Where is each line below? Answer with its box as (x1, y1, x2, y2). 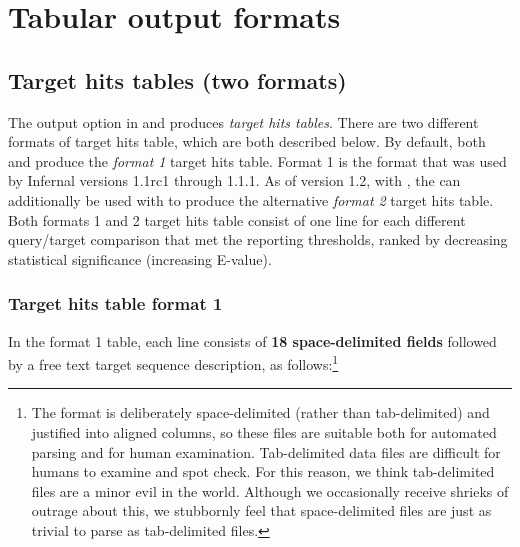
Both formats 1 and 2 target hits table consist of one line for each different (8, 209, 466, 230)
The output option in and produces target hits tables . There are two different (8, 111, 479, 132)
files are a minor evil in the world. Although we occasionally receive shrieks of (31, 480, 509, 501)
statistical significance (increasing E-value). (8, 248, 272, 269)
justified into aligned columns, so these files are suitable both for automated (31, 421, 497, 442)
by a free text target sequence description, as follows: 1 (8, 351, 339, 374)
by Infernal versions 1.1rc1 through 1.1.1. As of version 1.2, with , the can (8, 170, 461, 191)
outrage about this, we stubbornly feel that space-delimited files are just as (31, 500, 492, 521)
